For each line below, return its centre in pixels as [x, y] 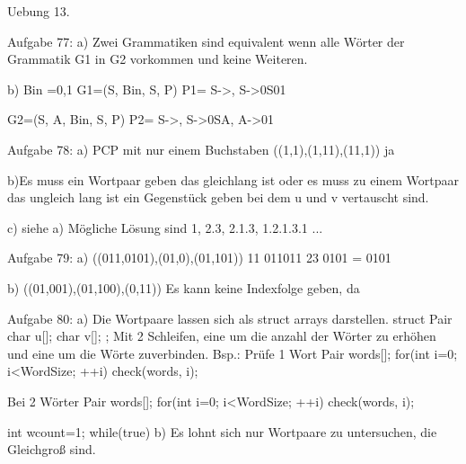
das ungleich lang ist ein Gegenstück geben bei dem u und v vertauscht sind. [218, 197]
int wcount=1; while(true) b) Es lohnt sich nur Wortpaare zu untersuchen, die [222, 431]
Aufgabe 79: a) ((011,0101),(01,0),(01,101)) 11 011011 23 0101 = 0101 [199, 258]
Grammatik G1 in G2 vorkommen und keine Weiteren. [158, 59]
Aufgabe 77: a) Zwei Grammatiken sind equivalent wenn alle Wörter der [206, 41]
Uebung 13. [39, 11]
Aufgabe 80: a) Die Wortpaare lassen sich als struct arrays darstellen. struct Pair [230, 318]
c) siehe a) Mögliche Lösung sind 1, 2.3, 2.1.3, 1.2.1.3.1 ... [165, 227]
